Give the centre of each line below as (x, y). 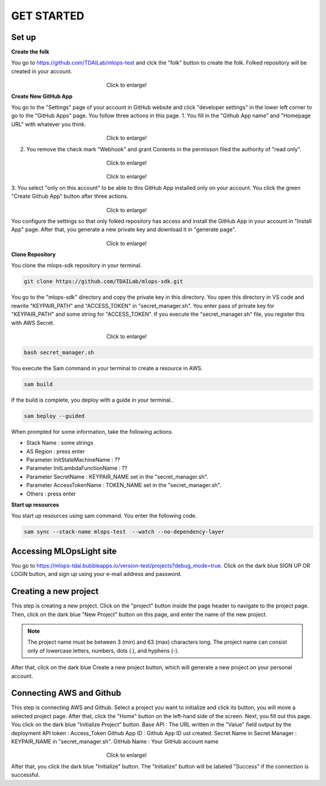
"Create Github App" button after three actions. (70, 196)
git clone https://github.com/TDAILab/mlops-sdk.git (104, 282)
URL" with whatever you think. (49, 124)
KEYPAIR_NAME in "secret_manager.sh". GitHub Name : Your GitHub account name (115, 742)
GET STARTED (48, 16)
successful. (26, 775)
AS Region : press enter (56, 451)
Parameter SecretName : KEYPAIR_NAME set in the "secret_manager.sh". (117, 477)
